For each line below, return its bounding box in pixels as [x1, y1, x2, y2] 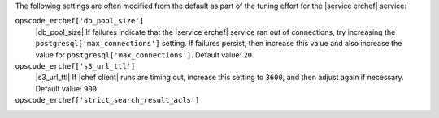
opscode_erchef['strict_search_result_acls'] [15, 95, 200, 105]
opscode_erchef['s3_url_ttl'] [15, 61, 136, 70]
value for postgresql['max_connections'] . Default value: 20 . [35, 49, 255, 60]
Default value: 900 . [35, 83, 99, 93]
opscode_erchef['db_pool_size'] [15, 16, 144, 26]
